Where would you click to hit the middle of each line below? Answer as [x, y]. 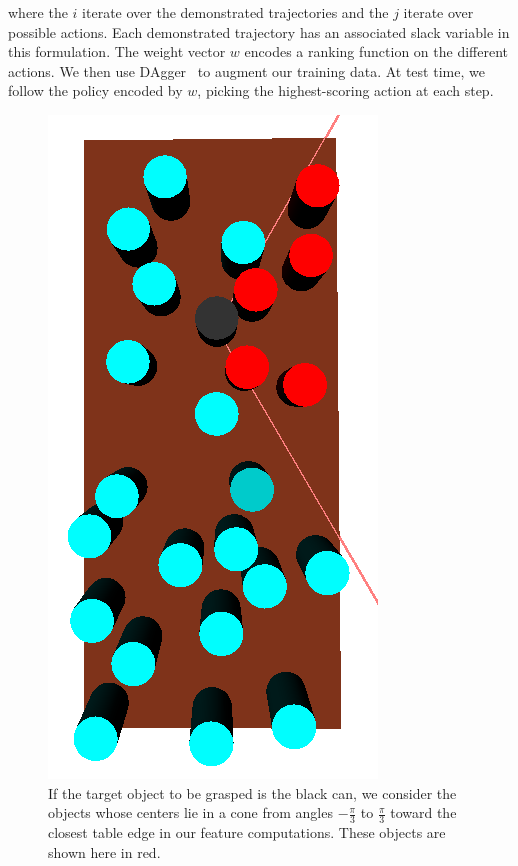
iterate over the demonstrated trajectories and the [235, 12]
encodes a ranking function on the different [376, 51]
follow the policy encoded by [95, 90]
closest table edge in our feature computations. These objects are [247, 831]
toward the [423, 812]
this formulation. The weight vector [117, 51]
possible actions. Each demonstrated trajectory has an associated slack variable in [259, 31]
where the [38, 12]
